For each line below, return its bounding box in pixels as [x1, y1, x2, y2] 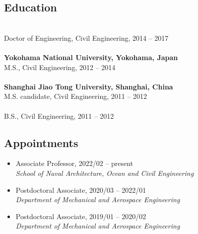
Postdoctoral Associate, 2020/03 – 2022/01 [15, 184, 146, 195]
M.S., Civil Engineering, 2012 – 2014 [4, 62, 116, 72]
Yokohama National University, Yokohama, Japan [4, 52, 178, 62]
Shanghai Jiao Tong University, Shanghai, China [4, 81, 173, 91]
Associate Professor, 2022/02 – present [15, 158, 133, 168]
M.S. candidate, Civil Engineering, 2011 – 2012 [4, 91, 147, 101]
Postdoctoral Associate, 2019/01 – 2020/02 [15, 211, 146, 221]
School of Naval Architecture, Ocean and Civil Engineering [15, 167, 194, 178]
